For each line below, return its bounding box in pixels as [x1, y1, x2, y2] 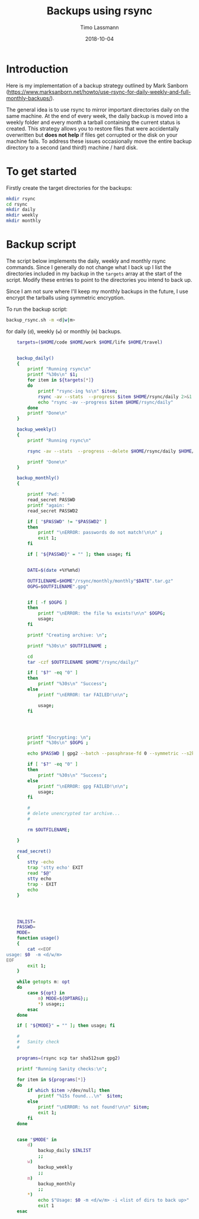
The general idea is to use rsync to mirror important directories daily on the [6, 106, 190, 113]
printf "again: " [27, 502, 70, 508]
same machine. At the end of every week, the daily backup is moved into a [6, 112, 188, 119]
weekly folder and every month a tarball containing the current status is [6, 119, 181, 126]
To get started [6, 164, 77, 178]
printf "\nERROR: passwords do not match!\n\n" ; [37, 530, 163, 536]
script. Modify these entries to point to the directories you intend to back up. [6, 276, 192, 283]
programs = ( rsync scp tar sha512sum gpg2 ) [17, 1055, 120, 1061]
